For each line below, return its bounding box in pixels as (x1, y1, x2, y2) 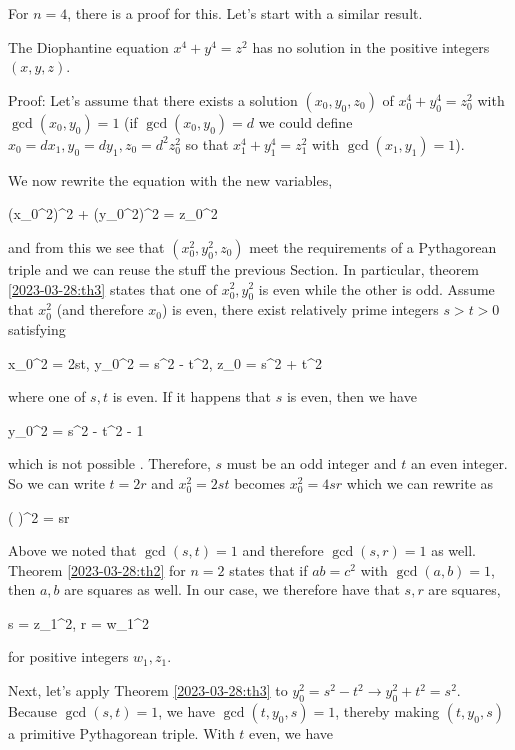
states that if (229, 559, 308, 580)
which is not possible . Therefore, (8, 453, 211, 474)
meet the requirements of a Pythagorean (249, 236, 497, 257)
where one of (8, 386, 86, 407)
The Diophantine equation (8, 36, 169, 57)
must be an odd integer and (226, 453, 397, 474)
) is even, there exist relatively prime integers (161, 299, 439, 320)
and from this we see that (8, 236, 165, 257)
